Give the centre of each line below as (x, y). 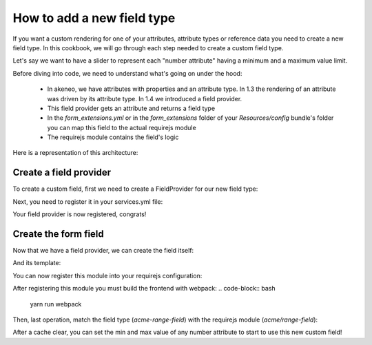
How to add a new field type (94, 18)
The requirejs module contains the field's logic (113, 137)
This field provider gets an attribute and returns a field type (131, 108)
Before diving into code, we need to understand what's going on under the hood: (127, 73)
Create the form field (59, 234)
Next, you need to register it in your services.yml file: (88, 201)
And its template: (37, 263)
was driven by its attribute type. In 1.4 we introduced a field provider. (145, 98)
